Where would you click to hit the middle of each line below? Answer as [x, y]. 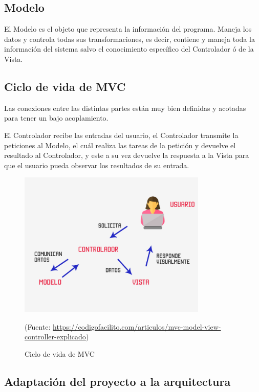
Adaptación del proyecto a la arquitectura [117, 381]
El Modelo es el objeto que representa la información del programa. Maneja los [128, 29]
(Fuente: [38, 326]
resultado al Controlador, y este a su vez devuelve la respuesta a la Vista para [127, 155]
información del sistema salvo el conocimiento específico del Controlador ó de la [129, 49]
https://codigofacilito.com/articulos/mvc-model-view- [137, 326]
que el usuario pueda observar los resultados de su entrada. [97, 165]
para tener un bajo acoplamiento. [56, 118]
